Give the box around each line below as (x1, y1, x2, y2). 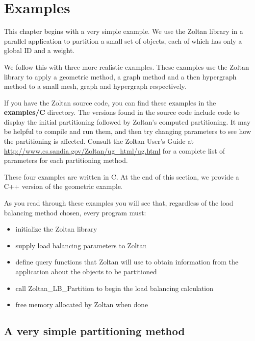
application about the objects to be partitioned (15, 266, 157, 276)
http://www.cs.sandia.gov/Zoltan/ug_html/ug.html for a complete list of (4, 145, 225, 156)
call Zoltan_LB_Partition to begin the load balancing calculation (15, 283, 213, 293)
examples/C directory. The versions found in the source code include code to (4, 107, 240, 117)
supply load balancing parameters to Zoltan (15, 240, 147, 250)
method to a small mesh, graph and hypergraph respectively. (4, 81, 186, 91)
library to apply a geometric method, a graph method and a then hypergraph (4, 71, 237, 81)
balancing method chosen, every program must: (4, 207, 146, 217)
